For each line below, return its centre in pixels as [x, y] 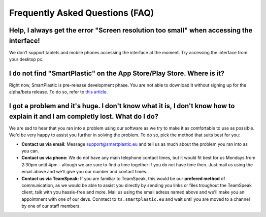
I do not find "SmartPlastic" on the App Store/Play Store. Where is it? [117, 73]
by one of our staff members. [51, 206]
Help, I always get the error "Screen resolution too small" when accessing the [131, 30]
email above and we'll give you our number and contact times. [84, 172]
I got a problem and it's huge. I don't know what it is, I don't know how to [122, 106]
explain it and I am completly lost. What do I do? [84, 116]
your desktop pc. [26, 60]
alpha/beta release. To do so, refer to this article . [59, 92]
